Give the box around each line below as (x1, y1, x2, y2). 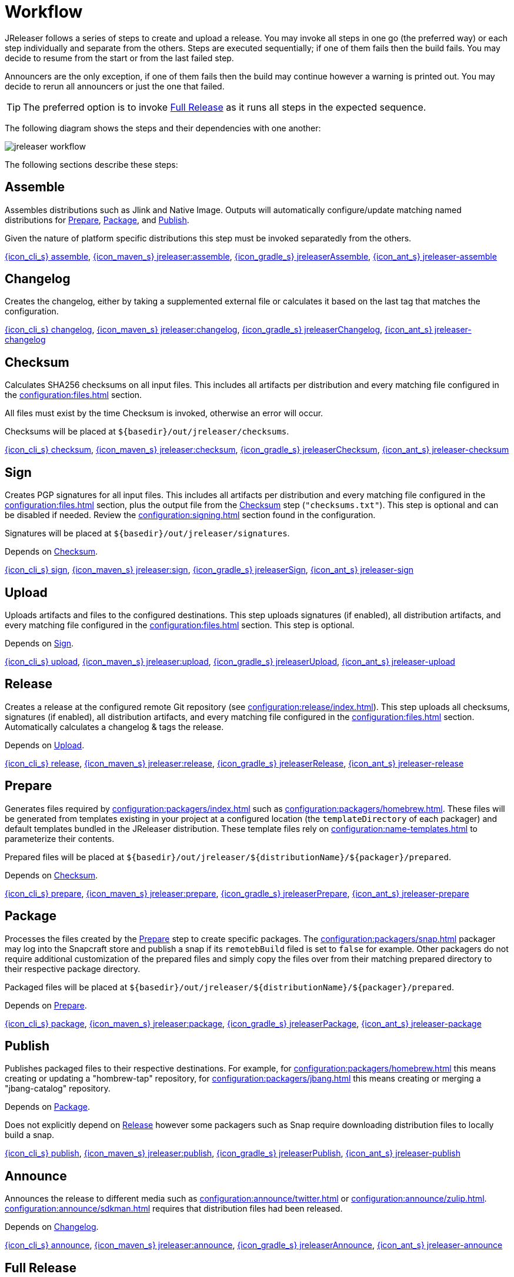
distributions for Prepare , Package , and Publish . (5, 214, 189, 225)
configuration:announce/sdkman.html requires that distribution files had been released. (5, 1203, 343, 1214)
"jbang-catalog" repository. (5, 1083, 111, 1094)
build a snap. (5, 1130, 55, 1140)
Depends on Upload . (5, 739, 85, 750)
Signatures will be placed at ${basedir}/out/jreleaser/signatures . (5, 528, 290, 539)
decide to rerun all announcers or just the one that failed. (5, 81, 225, 91)
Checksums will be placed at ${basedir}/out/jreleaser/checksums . (5, 426, 289, 437)
